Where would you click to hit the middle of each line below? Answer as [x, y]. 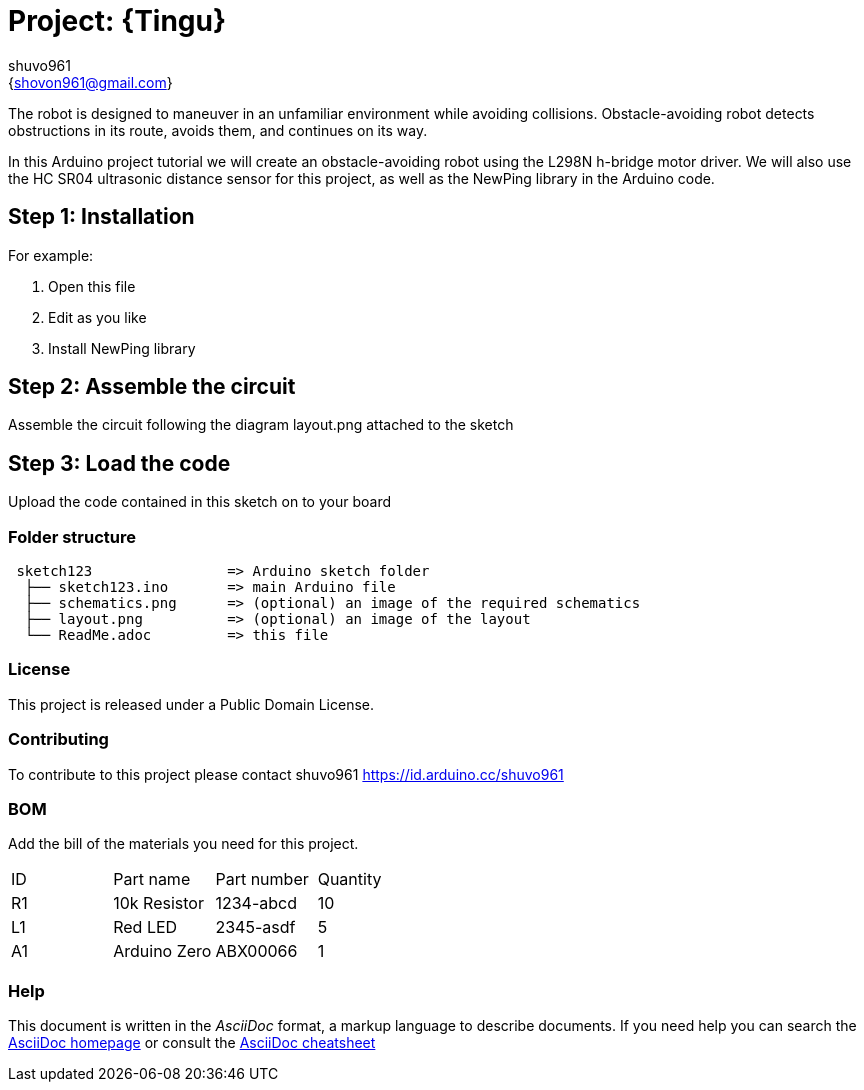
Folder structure [72, 536]
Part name [152, 879]
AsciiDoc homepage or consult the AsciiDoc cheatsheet [192, 1043]
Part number [262, 879]
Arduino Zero [162, 951]
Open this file [92, 286]
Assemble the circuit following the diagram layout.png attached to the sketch [261, 425]
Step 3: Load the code [119, 463]
